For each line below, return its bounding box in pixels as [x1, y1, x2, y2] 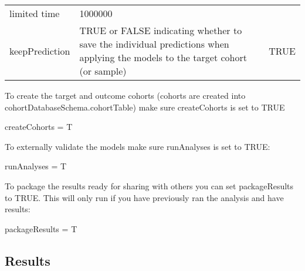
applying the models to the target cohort [79, 51, 247, 64]
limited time [9, 6, 60, 20]
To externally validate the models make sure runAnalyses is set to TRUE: [5, 140, 270, 152]
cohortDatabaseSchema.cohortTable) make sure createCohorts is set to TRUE [5, 101, 285, 113]
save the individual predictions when [79, 37, 229, 51]
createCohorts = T [5, 121, 73, 133]
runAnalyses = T [5, 160, 67, 172]
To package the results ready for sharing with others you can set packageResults [5, 179, 294, 192]
